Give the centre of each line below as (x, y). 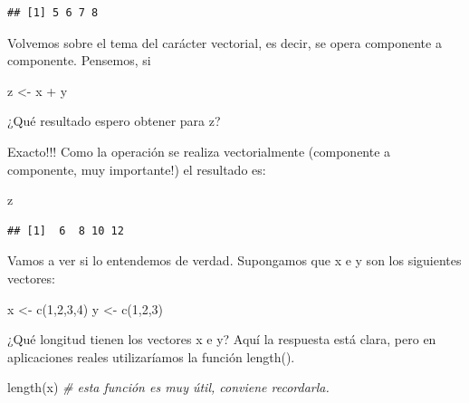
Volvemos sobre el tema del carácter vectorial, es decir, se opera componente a (225, 42)
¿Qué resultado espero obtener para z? (114, 121)
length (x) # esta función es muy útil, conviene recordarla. (168, 387)
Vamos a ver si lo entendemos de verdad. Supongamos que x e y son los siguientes (234, 260)
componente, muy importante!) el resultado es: (137, 169)
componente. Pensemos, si (79, 60)
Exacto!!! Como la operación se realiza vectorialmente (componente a (199, 151)
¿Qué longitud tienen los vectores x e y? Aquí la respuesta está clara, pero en (222, 339)
